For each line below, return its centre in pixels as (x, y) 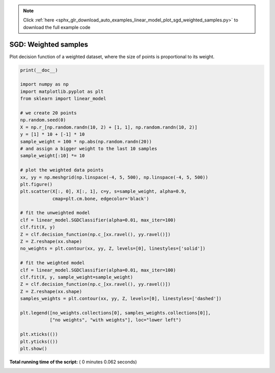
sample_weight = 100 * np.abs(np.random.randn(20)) (86, 141)
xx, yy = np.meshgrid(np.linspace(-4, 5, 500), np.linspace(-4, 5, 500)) (114, 177)
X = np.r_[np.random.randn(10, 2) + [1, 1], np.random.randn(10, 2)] (109, 127)
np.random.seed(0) (43, 120)
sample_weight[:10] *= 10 (52, 156)
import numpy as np (44, 84)
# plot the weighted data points (62, 170)
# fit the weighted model (52, 263)
